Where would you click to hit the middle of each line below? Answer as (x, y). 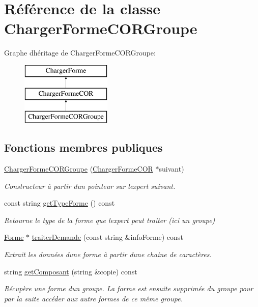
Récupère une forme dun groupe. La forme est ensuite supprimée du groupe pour (129, 288)
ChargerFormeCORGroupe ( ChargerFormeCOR (79, 169)
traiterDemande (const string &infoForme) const (107, 237)
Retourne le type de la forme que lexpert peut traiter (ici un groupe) (110, 220)
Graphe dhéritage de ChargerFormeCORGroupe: (80, 53)
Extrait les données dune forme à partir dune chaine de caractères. (108, 254)
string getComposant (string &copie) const (71, 271)
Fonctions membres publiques (83, 147)
